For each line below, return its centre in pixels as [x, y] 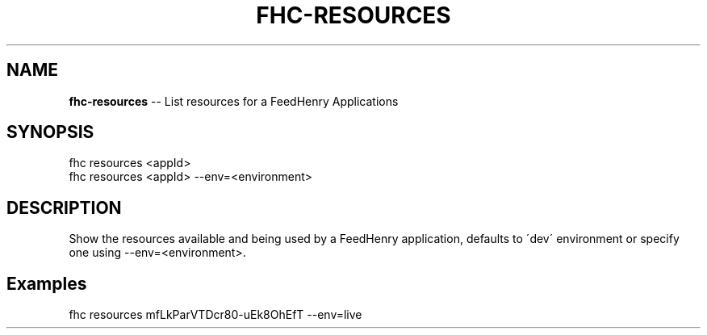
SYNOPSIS [50, 132]
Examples [47, 283]
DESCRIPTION [64, 207]
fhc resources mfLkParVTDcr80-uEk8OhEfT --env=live [215, 315]
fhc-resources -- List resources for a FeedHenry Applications [234, 101]
